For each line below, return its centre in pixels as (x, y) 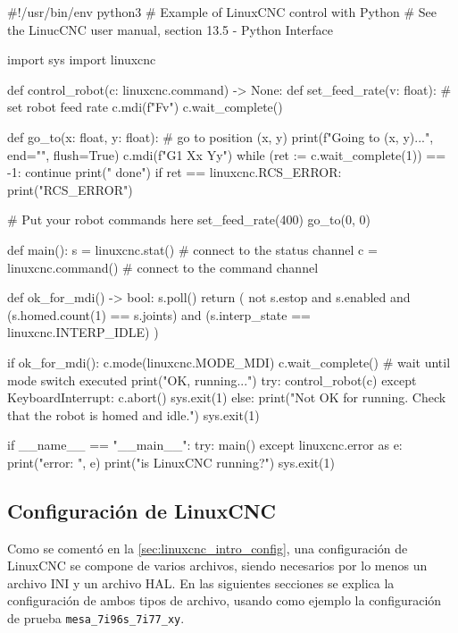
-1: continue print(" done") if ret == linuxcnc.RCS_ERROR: (175, 172)
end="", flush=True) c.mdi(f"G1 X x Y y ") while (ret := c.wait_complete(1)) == (227, 154)
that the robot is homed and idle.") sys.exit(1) (133, 414)
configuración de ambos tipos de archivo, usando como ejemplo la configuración (225, 600)
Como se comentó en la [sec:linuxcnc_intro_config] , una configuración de (208, 548)
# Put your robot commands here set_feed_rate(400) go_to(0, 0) (189, 219)
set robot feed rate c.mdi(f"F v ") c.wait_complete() (145, 107)
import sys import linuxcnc (82, 59)
